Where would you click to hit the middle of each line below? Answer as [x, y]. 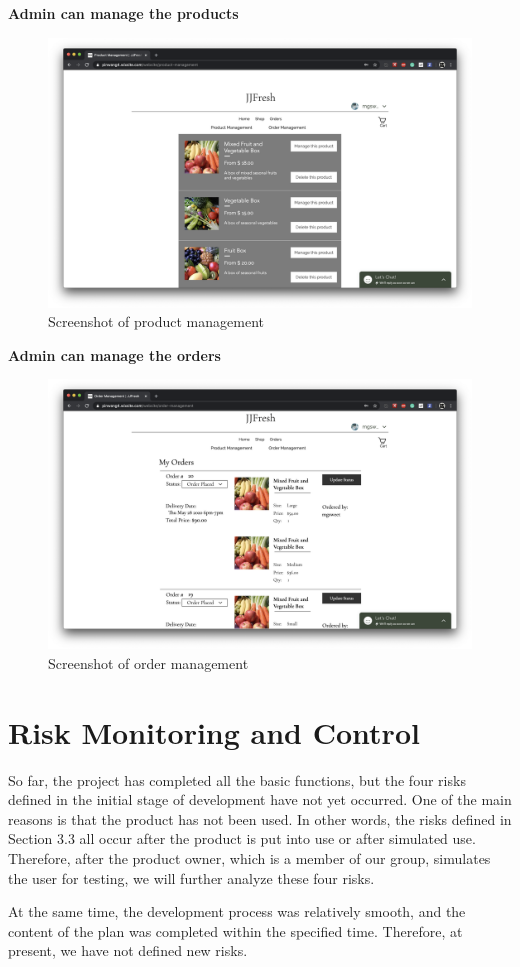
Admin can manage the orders [114, 354]
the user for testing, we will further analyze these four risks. [191, 877]
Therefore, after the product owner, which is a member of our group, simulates [249, 858]
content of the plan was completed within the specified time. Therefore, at [235, 930]
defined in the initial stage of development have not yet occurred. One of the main [260, 799]
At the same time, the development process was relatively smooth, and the [237, 911]
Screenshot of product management [156, 321]
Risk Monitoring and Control [214, 731]
